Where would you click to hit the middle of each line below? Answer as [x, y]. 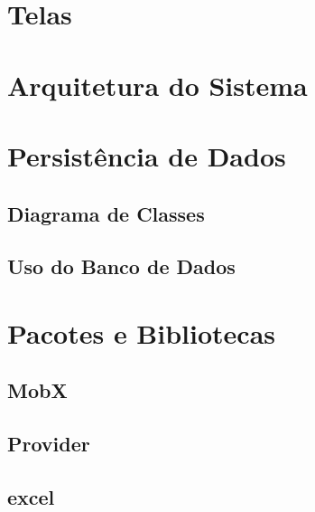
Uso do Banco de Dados [121, 266]
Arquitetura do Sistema [157, 85]
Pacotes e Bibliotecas [141, 332]
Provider [49, 444]
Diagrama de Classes [106, 213]
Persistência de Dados [147, 155]
